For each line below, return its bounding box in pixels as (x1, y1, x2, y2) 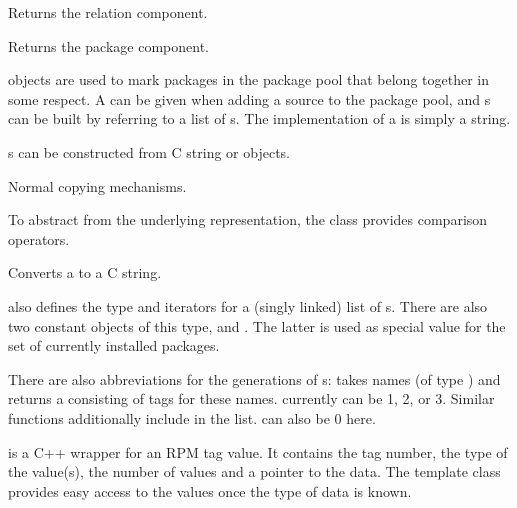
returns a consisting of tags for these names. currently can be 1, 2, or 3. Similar (8, 388, 495, 409)
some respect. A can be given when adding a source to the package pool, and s (8, 88, 491, 109)
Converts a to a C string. (8, 262, 162, 283)
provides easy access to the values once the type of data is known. (8, 480, 412, 501)
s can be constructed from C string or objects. (8, 141, 291, 162)
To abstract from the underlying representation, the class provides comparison (8, 209, 488, 230)
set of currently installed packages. (8, 335, 220, 356)
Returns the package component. (8, 35, 209, 56)
